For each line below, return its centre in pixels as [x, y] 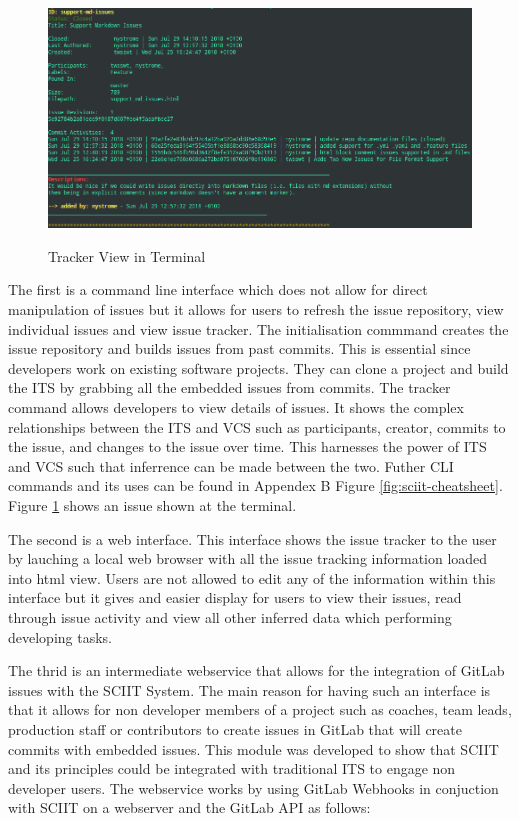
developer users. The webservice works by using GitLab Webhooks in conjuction [253, 787]
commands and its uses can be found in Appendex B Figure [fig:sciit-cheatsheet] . [255, 485]
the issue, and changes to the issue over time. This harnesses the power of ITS [247, 446]
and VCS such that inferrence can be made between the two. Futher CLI [231, 465]
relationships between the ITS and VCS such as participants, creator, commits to [257, 426]
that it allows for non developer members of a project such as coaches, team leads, [260, 709]
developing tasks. [60, 636]
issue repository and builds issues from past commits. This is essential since [239, 348]
